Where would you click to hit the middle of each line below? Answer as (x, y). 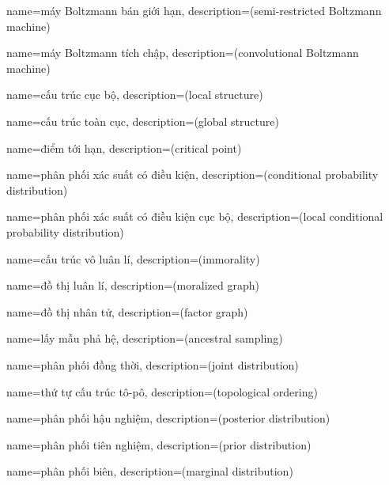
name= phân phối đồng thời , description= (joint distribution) (153, 364)
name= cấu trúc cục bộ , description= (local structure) (135, 95)
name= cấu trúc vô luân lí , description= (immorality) (133, 258)
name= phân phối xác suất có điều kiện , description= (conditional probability (193, 174)
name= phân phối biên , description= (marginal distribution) (150, 471)
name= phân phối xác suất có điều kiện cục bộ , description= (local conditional (195, 216)
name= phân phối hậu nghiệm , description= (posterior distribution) (168, 418)
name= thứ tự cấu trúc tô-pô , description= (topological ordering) (162, 391)
